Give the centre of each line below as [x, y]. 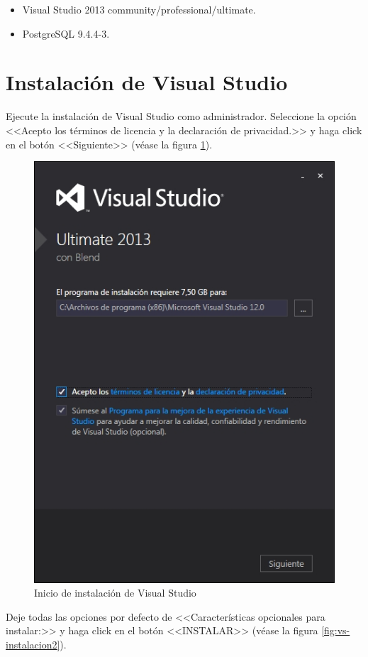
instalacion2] [33, 645]
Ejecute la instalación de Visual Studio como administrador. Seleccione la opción [181, 116]
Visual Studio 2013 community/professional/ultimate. [139, 9]
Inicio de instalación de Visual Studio [115, 593]
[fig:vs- [336, 630]
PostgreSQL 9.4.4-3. [66, 33]
